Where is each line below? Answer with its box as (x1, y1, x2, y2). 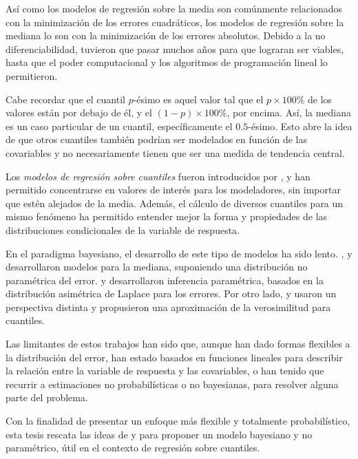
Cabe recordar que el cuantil (6, 92, 125, 106)
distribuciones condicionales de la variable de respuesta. (6, 222, 240, 237)
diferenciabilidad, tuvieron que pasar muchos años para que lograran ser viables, (6, 41, 344, 56)
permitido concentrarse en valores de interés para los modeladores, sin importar (6, 182, 341, 197)
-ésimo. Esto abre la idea (248, 118, 352, 133)
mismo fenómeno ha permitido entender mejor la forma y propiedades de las (6, 209, 328, 224)
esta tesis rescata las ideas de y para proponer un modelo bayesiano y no (6, 427, 313, 441)
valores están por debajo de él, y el (6, 105, 152, 120)
